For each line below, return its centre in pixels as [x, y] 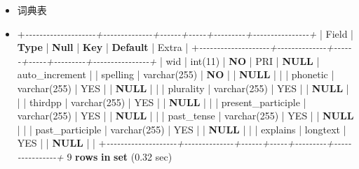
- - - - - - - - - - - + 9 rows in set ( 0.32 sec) [95, 156]
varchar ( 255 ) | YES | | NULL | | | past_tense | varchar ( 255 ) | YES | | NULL [185, 116]
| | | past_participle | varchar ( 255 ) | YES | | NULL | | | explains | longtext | [182, 129]
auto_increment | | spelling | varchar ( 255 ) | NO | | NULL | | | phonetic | [176, 74]
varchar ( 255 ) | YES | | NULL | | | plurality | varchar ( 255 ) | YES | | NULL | [183, 88]
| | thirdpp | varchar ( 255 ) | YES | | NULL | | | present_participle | [162, 102]
